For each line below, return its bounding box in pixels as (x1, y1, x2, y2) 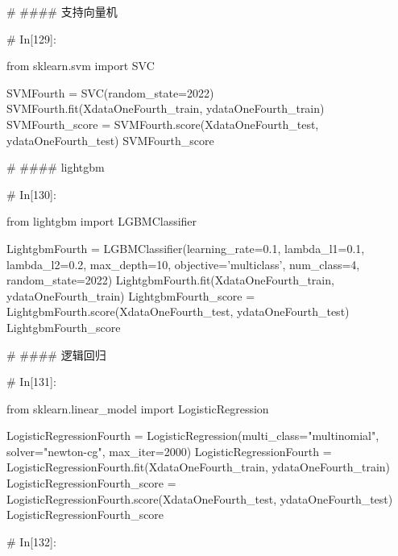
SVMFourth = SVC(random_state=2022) (6, 84, 214, 101)
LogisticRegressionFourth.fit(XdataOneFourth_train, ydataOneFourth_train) (6, 458, 391, 475)
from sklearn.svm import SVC (6, 57, 155, 74)
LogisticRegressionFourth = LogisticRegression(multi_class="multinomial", (6, 427, 379, 444)
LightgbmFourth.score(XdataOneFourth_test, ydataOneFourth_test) (6, 303, 350, 320)
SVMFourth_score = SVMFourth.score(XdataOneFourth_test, (6, 115, 319, 132)
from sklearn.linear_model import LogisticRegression (6, 400, 269, 417)
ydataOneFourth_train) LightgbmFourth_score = (6, 287, 255, 304)
